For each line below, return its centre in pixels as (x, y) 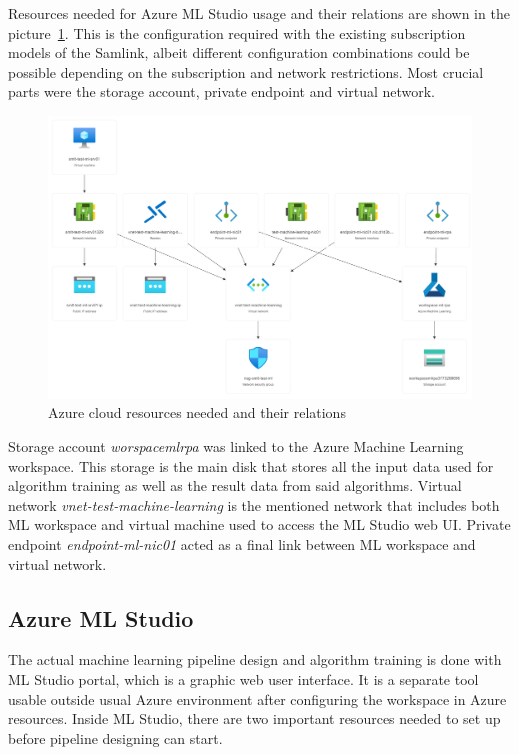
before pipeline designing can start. (115, 737)
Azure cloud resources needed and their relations (197, 412)
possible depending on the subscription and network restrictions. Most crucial (246, 71)
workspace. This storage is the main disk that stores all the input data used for (251, 465)
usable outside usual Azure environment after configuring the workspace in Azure (257, 698)
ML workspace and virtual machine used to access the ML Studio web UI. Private (259, 524)
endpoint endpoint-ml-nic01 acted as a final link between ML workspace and (242, 543)
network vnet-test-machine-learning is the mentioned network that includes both (254, 504)
